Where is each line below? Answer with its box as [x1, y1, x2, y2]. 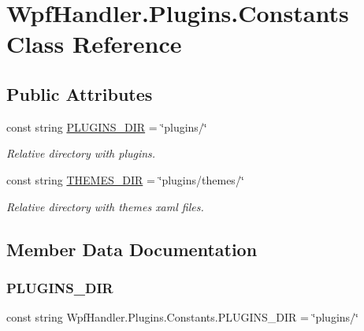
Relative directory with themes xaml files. [6, 198, 204, 214]
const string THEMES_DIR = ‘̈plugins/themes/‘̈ [6, 171, 244, 188]
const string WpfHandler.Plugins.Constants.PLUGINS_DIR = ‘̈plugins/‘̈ [6, 309, 358, 325]
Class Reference [6, 28, 182, 60]
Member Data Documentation [6, 236, 258, 261]
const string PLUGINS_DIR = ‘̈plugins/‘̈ [6, 118, 207, 135]
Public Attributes [6, 81, 153, 106]
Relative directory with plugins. [6, 145, 156, 162]
